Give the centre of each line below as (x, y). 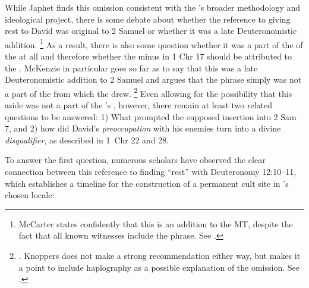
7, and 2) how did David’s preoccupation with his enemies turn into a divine (143, 128)
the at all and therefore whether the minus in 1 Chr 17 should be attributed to (148, 56)
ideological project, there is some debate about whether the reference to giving (148, 19)
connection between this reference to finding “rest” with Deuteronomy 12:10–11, (151, 172)
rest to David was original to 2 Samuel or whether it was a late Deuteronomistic (151, 31)
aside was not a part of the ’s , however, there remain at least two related (138, 105)
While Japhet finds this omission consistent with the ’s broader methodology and (153, 7)
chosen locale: (30, 195)
